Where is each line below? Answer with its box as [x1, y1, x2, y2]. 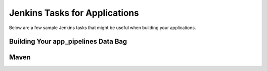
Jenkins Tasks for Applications [9, 7, 139, 18]
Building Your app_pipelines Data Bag [9, 37, 127, 46]
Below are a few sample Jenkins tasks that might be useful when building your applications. [9, 25, 196, 31]
